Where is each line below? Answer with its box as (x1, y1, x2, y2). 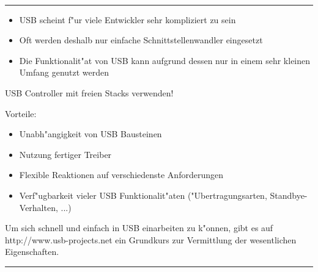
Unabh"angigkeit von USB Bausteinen (19, 127, 162, 140)
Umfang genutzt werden (19, 66, 109, 79)
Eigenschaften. (5, 245, 59, 258)
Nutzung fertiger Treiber (19, 148, 112, 160)
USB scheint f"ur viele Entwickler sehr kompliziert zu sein (19, 13, 236, 26)
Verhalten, (19, 201, 58, 213)
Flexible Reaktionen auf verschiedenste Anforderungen (19, 168, 223, 181)
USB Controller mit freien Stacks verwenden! (5, 86, 174, 99)
